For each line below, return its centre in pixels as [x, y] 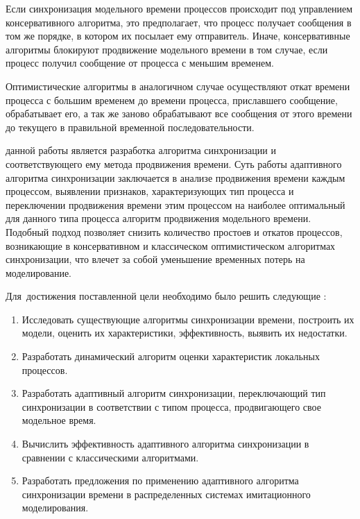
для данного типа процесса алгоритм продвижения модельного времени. [158, 218]
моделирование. [39, 272]
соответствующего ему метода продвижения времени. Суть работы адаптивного [174, 163]
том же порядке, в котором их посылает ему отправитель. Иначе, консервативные [178, 36]
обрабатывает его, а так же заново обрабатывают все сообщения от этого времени [179, 113]
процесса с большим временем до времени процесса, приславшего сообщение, [172, 100]
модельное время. [59, 420]
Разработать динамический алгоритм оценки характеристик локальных [171, 356]
